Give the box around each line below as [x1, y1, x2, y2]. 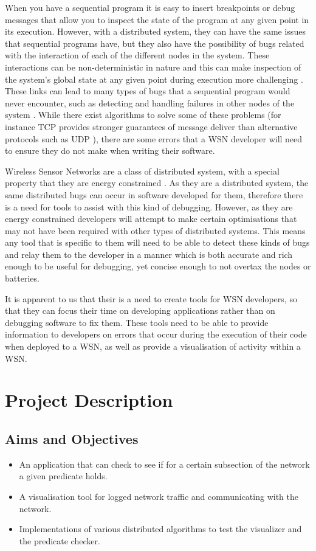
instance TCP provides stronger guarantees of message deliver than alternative [5, 120, 298, 133]
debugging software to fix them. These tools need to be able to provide [5, 316, 269, 328]
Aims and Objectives [5, 429, 139, 448]
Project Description [5, 387, 173, 412]
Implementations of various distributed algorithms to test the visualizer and [19, 522, 302, 535]
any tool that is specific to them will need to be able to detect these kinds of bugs [5, 236, 310, 249]
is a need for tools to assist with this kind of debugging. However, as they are [5, 200, 293, 213]
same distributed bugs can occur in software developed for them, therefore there [5, 188, 303, 201]
